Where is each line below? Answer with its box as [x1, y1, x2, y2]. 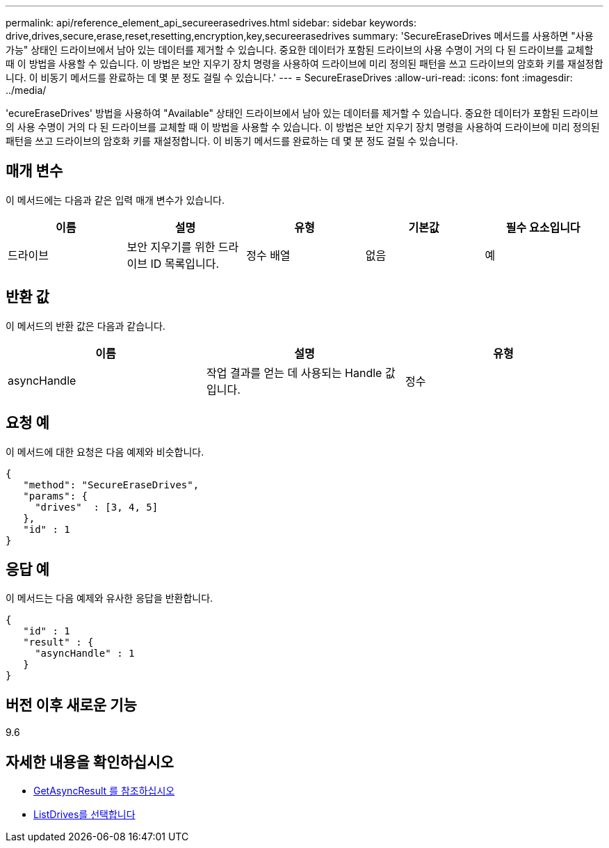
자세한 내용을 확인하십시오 [6, 753, 174, 771]
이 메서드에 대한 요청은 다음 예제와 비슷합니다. [6, 445, 204, 458]
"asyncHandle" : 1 [35, 648, 135, 659]
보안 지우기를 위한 [127, 239, 216, 254]
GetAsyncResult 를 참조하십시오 [33, 785, 175, 797]
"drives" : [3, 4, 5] [35, 501, 159, 513]
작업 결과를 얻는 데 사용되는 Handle [206, 365, 382, 380]
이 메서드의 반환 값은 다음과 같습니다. [6, 319, 165, 332]
